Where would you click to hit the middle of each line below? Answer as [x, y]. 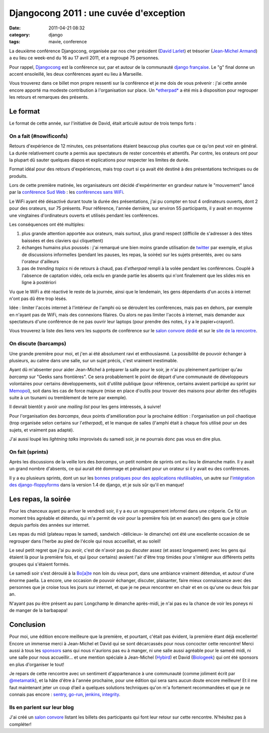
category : [20, 34]
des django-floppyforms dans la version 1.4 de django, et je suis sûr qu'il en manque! [97, 485]
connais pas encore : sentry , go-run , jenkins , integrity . [65, 695]
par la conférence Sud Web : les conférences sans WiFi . [67, 192]
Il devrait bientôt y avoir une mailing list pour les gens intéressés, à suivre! [85, 407]
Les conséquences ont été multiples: [47, 225]
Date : [15, 28]
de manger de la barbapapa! [38, 610]
